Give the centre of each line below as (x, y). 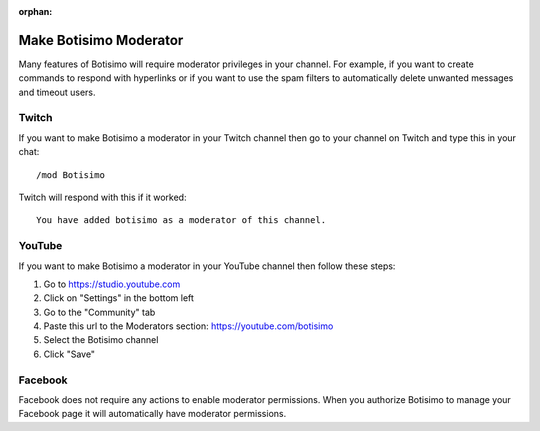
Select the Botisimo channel (101, 340)
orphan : (35, 11)
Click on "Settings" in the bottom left (119, 298)
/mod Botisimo (70, 174)
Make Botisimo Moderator (101, 40)
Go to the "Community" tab (99, 312)
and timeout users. (57, 92)
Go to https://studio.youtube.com (112, 284)
